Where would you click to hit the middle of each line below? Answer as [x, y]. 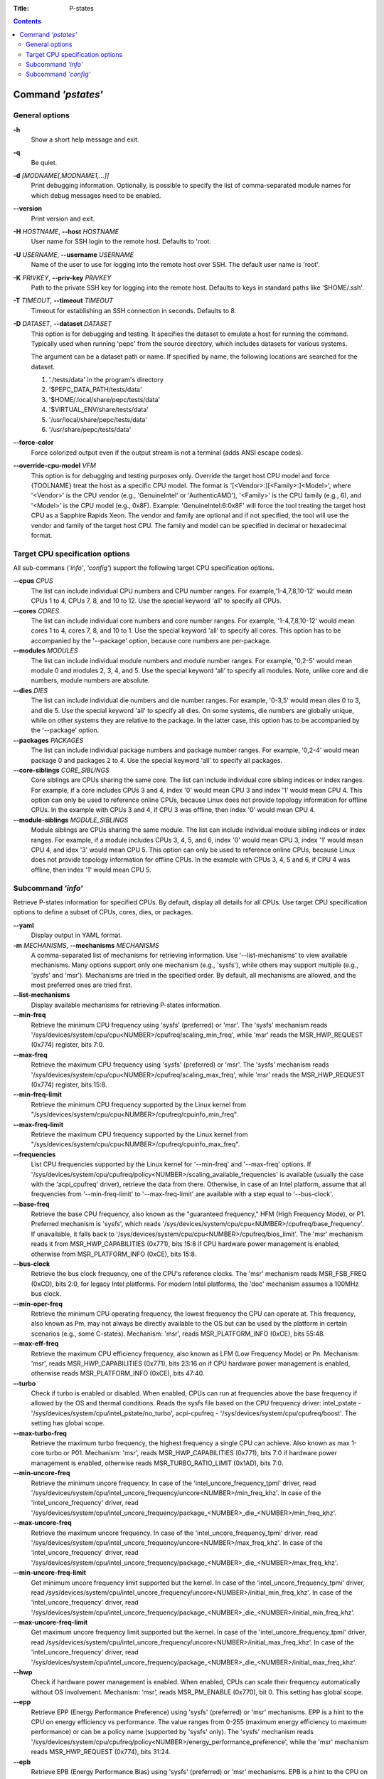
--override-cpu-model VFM [54, 465]
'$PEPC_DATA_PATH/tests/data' [95, 390]
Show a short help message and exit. [85, 139]
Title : [21, 8]
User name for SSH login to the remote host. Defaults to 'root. [121, 241]
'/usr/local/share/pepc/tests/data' [98, 419]
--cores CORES [36, 611]
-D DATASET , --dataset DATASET [63, 324]
